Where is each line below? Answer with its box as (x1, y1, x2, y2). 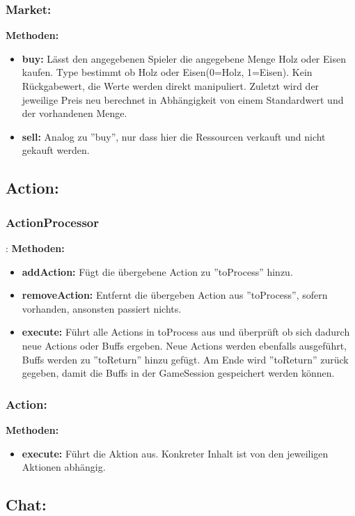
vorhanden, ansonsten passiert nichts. (22, 301, 182, 315)
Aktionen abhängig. (22, 460, 106, 474)
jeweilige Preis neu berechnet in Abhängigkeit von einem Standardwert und (22, 92, 344, 107)
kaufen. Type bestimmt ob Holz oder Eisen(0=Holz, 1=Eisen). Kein (22, 65, 313, 79)
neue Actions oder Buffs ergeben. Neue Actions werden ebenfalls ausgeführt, (22, 338, 347, 352)
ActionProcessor (6, 213, 99, 230)
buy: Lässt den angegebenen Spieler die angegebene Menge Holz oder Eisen (22, 51, 346, 65)
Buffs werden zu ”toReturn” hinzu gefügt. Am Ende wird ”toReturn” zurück (22, 352, 349, 366)
